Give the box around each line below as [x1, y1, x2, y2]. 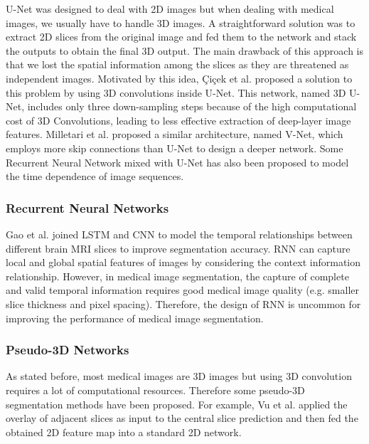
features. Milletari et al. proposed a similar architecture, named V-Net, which [6, 127, 343, 142]
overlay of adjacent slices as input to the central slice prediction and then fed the [6, 411, 358, 425]
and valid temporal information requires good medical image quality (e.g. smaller [6, 282, 359, 297]
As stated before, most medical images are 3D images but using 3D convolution [6, 369, 352, 384]
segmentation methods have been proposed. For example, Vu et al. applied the [6, 396, 348, 411]
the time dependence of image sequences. [6, 169, 184, 184]
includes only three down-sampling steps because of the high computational [27, 99, 357, 114]
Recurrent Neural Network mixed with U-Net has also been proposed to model [6, 154, 349, 169]
